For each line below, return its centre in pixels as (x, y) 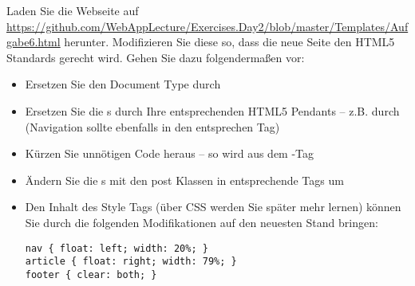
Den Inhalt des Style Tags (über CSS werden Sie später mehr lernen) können (213, 207)
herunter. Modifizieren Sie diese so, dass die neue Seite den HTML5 (229, 42)
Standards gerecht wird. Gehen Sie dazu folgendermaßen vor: (156, 57)
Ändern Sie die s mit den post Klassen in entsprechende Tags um (184, 180)
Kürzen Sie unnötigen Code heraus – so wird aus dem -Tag (170, 153)
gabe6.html (34, 42)
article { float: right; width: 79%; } (131, 262)
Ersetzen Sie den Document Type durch (123, 84)
